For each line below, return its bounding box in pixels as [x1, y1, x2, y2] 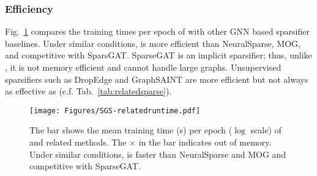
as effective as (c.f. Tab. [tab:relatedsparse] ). [5, 85, 172, 97]
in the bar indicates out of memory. [138, 136, 272, 149]
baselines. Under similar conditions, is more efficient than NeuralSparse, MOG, [5, 37, 300, 49]
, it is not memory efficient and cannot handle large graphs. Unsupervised [5, 61, 282, 73]
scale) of [250, 124, 282, 136]
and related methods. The [29, 136, 127, 149]
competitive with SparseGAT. [29, 160, 141, 172]
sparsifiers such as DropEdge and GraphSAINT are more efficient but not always [5, 72, 308, 85]
